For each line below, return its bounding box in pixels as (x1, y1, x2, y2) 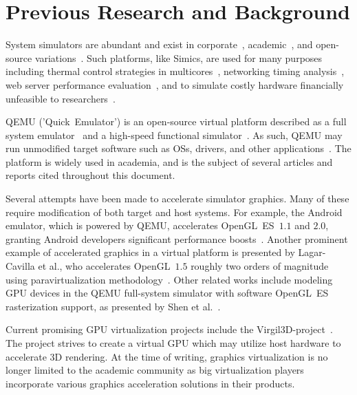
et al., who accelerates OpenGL (38, 259, 171, 273)
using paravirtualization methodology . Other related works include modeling (6, 272, 333, 286)
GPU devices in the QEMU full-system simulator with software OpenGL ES (6, 286, 329, 300)
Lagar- (298, 245, 326, 259)
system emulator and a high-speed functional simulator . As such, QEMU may (6, 127, 343, 142)
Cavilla (6, 259, 35, 273)
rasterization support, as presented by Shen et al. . (6, 299, 221, 313)
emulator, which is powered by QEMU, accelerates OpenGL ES (6, 218, 274, 233)
